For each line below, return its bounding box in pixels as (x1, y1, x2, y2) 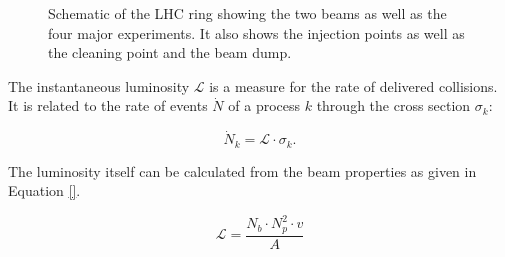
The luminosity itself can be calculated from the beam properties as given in (8, 160, 477, 181)
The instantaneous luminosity (8, 75, 190, 96)
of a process (228, 95, 301, 116)
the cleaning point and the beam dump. (48, 42, 292, 63)
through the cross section (316, 95, 471, 116)
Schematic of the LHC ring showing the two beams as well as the (48, 3, 447, 23)
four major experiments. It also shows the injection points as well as (48, 22, 465, 43)
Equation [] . (8, 180, 81, 201)
